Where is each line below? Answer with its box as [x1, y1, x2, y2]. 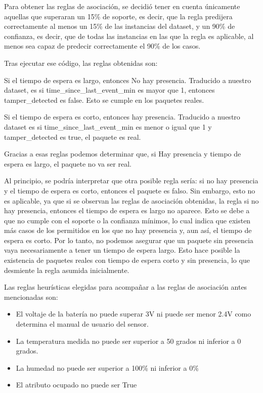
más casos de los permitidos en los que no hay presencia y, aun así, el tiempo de [4, 225, 252, 235]
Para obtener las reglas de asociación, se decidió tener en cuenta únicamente [4, 1, 240, 11]
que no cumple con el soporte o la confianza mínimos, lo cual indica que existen [4, 215, 251, 225]
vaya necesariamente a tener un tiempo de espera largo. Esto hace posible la [4, 245, 240, 255]
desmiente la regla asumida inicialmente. [4, 264, 129, 275]
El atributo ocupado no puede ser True [16, 379, 137, 390]
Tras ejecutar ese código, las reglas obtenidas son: [4, 57, 158, 68]
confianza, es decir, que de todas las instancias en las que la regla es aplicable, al [4, 30, 254, 41]
